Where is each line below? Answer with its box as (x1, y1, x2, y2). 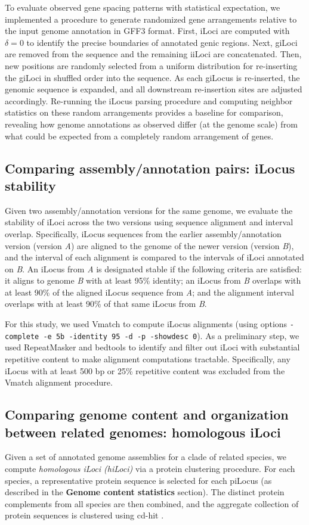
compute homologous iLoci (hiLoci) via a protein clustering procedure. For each (5, 462, 295, 474)
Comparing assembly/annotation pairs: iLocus (5, 159, 295, 177)
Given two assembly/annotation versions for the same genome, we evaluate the (5, 204, 293, 216)
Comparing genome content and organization (5, 405, 289, 424)
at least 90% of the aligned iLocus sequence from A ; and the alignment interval (5, 285, 294, 298)
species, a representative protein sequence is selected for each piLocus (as (5, 474, 272, 486)
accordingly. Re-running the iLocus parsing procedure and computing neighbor (5, 94, 293, 107)
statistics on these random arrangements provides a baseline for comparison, (5, 106, 283, 119)
